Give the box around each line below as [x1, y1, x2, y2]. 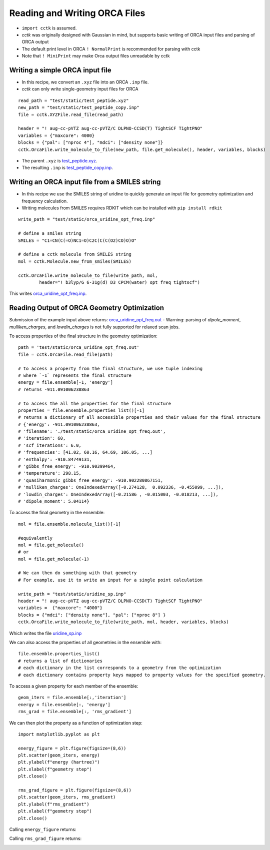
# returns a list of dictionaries [18, 658, 102, 664]
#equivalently [18, 535, 52, 541]
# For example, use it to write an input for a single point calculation [18, 577, 203, 583]
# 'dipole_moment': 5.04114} [18, 498, 89, 504]
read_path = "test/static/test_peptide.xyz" [18, 97, 129, 103]
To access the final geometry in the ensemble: [9, 510, 105, 516]
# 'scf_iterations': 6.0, [18, 442, 82, 448]
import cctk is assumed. [21, 25, 77, 31]
